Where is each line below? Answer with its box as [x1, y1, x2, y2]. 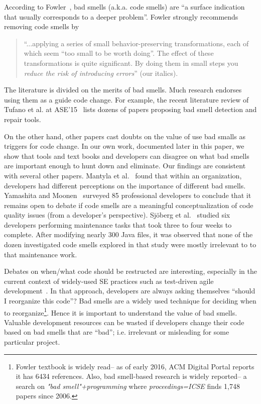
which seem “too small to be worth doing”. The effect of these [24, 48, 214, 58]
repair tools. [4, 114, 41, 124]
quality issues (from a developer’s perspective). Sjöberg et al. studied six [4, 210, 230, 220]
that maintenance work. [4, 249, 77, 259]
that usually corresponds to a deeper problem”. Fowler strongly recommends [4, 11, 238, 22]
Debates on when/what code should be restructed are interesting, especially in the [4, 266, 257, 276]
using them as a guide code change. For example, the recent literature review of [4, 94, 249, 105]
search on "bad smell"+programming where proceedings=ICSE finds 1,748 [16, 380, 240, 391]
